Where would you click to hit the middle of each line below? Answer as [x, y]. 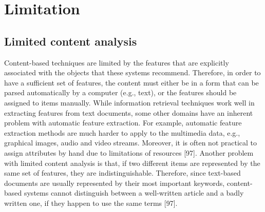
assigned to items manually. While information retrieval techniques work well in [129, 102]
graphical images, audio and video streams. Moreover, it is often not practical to [131, 143]
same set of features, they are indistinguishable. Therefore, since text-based [122, 173]
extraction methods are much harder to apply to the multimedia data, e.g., [122, 132]
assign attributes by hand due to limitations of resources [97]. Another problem [129, 152]
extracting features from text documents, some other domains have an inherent [129, 112]
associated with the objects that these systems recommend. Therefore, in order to [132, 72]
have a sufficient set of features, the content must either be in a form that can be [131, 82]
